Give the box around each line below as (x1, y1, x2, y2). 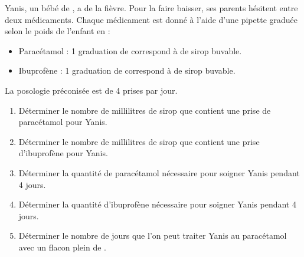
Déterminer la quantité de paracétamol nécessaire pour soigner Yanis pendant (18, 166, 300, 179)
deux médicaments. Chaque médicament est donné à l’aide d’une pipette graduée (5, 13, 298, 25)
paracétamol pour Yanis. (18, 116, 107, 128)
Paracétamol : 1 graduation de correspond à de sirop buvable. (18, 44, 242, 57)
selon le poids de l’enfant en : (5, 25, 110, 37)
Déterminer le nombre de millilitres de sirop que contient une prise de (18, 104, 271, 116)
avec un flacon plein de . (18, 240, 106, 253)
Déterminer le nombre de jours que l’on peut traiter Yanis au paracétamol (18, 229, 287, 242)
